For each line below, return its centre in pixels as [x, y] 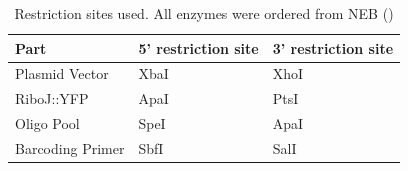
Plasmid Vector [62, 73]
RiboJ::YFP [52, 98]
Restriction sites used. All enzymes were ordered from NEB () [204, 13]
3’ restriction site [333, 47]
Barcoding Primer [70, 147]
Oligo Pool [47, 123]
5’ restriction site [198, 47]
